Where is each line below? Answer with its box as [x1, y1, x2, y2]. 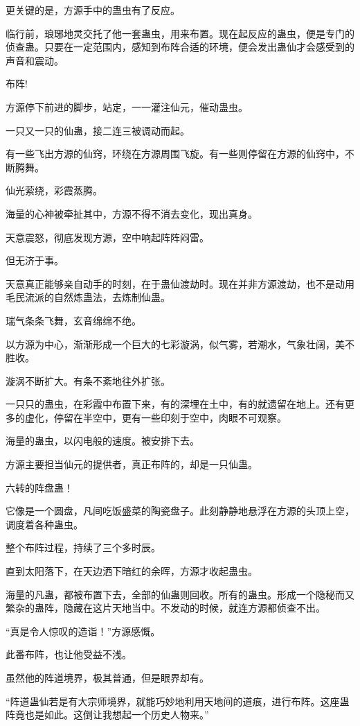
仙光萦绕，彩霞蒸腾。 [6, 183, 102, 198]
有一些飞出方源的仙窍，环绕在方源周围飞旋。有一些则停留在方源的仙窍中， [6, 146, 345, 161]
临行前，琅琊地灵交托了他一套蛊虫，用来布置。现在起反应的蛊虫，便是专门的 [6, 26, 354, 40]
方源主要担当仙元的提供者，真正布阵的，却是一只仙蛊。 [6, 457, 258, 472]
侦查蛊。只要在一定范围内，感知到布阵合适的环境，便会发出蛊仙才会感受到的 [6, 40, 354, 54]
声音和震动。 [6, 53, 64, 67]
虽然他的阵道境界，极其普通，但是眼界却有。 [6, 671, 209, 684]
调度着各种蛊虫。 [6, 517, 83, 531]
